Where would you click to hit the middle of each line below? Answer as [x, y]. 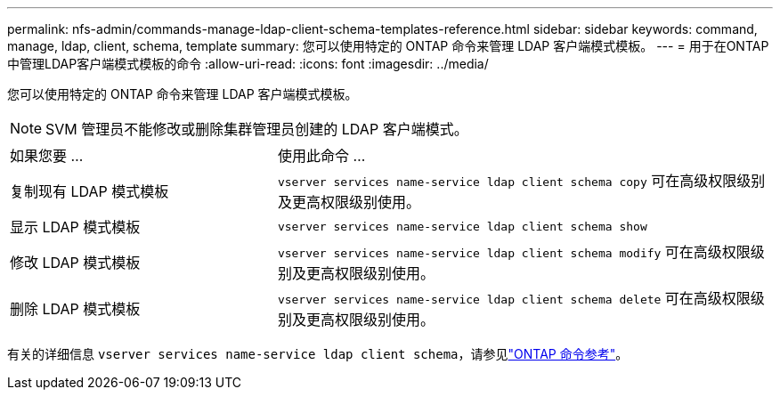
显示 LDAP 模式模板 [75, 227]
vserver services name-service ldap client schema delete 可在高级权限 [514, 298]
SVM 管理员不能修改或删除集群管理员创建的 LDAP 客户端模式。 [257, 129]
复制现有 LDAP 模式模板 [89, 191]
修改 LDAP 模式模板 [75, 263]
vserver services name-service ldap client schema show [462, 226]
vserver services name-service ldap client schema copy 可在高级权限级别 [521, 181]
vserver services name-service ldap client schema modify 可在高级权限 [514, 252]
